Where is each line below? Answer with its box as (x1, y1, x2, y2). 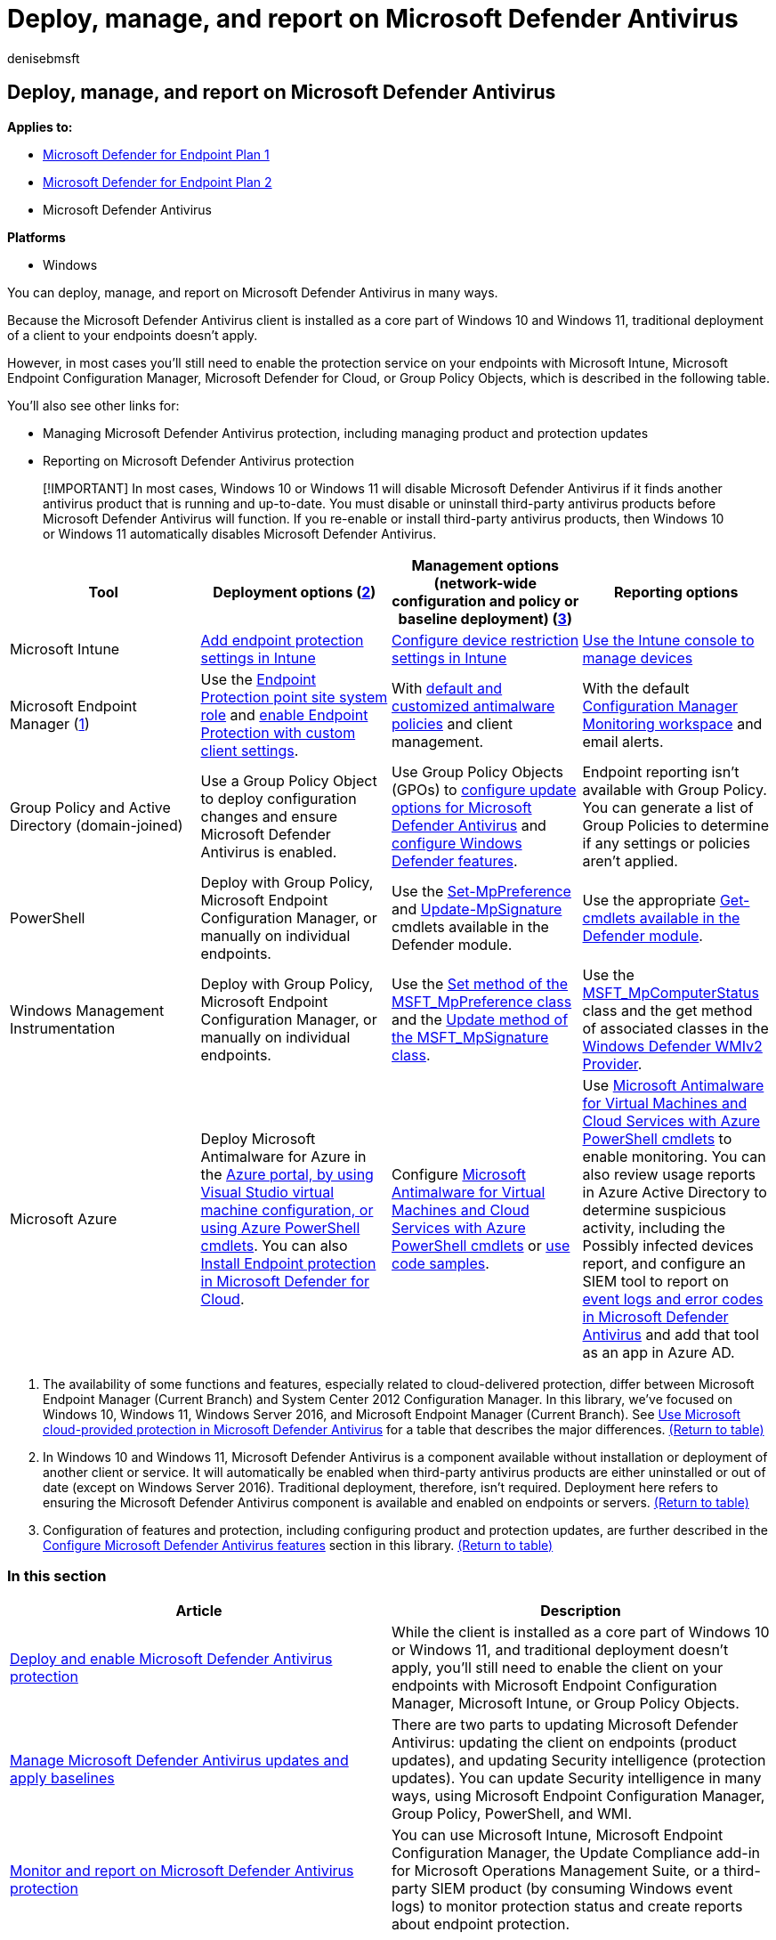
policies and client (392, 714, 513, 733)
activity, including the (582, 1218, 725, 1237)
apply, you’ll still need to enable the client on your (392, 1659, 723, 1677)
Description (540, 1602, 621, 1620)
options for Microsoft (392, 798, 532, 816)
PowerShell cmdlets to (582, 1129, 732, 1148)
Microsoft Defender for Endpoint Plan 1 (43, 146, 270, 162)
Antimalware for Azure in (200, 1147, 367, 1165)
